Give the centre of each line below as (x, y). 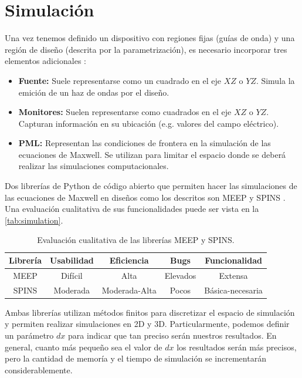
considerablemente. (39, 369)
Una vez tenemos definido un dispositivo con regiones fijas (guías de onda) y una (150, 38)
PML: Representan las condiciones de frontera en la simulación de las (145, 143)
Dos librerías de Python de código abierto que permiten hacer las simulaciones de (151, 186)
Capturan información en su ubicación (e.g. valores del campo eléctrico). (149, 123)
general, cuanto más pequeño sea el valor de (84, 347)
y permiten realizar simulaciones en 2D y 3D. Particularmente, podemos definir (147, 324)
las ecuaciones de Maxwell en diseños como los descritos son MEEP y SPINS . (145, 197)
